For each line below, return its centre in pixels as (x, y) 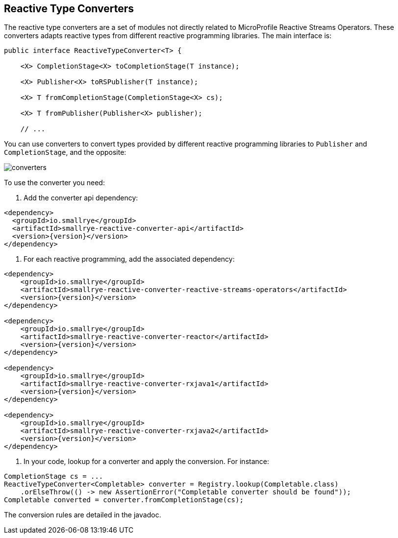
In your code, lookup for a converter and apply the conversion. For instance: (146, 462)
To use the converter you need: (54, 183)
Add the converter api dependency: (81, 198)
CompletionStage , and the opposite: (65, 152)
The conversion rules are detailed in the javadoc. (83, 515)
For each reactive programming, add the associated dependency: (129, 259)
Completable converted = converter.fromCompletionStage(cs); (124, 500)
